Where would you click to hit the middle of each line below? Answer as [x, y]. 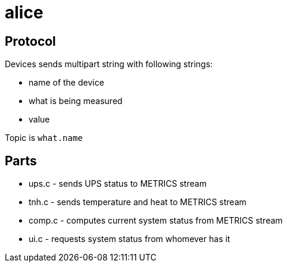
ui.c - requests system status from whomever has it [130, 239]
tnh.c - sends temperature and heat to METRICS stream [138, 202]
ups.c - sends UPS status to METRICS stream [118, 184]
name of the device [66, 83]
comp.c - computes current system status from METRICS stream [156, 221]
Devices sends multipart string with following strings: [109, 64]
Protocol [30, 41]
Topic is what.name [44, 138]
